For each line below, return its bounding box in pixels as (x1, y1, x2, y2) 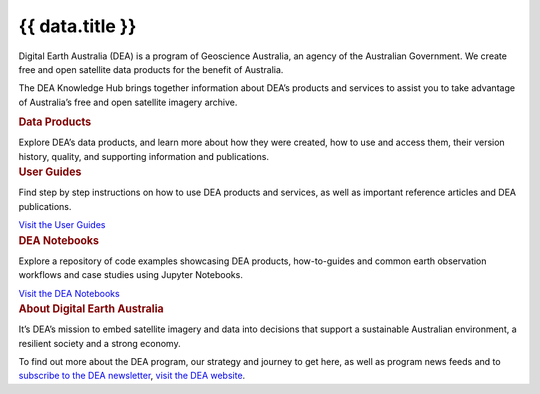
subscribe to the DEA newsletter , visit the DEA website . (18, 370, 246, 382)
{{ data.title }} (18, 15, 137, 37)
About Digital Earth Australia (18, 302, 164, 316)
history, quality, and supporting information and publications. (18, 150, 270, 162)
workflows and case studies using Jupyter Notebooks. (18, 269, 244, 281)
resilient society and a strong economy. (18, 337, 181, 349)
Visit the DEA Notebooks (18, 287, 120, 299)
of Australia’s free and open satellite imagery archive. (18, 96, 238, 108)
